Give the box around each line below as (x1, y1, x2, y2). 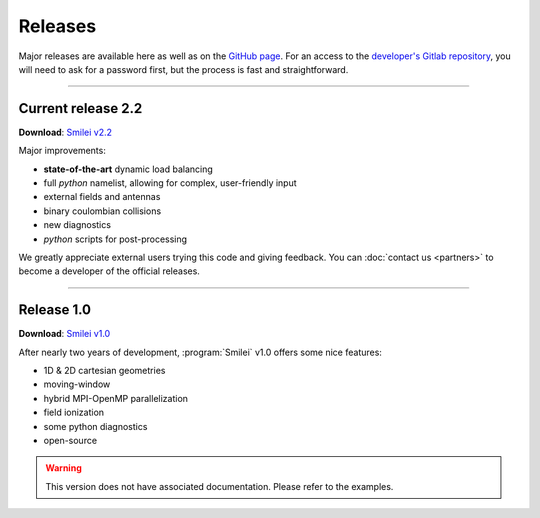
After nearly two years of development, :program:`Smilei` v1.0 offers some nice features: (18, 346, 382, 358)
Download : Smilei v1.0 (18, 328, 111, 340)
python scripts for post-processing (43, 233, 188, 245)
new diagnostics (43, 219, 112, 231)
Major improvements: (18, 145, 107, 157)
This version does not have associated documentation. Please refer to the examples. (45, 480, 394, 492)
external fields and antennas (43, 191, 161, 203)
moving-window (43, 378, 111, 390)
